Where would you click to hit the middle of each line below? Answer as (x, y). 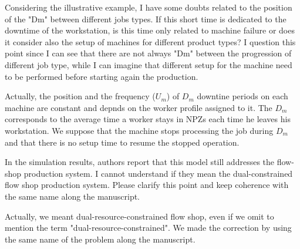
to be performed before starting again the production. (102, 76)
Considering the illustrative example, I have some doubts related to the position (149, 7)
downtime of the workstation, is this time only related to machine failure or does (150, 30)
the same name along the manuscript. (73, 196)
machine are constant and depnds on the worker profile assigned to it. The (139, 107)
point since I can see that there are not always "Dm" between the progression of (148, 53)
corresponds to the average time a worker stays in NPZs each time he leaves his (148, 119)
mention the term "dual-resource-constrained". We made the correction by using (148, 228)
